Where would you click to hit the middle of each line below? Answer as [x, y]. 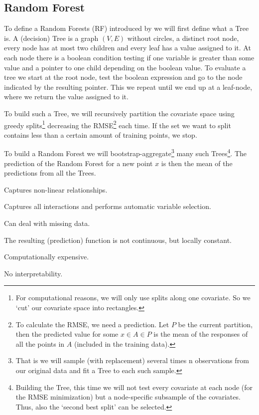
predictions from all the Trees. [50, 173]
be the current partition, [215, 324]
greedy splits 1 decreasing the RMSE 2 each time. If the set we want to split [118, 124]
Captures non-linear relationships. [56, 189]
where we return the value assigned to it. [66, 97]
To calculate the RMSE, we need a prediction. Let [92, 324]
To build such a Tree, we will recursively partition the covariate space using [119, 113]
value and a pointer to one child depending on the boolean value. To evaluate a [125, 67]
